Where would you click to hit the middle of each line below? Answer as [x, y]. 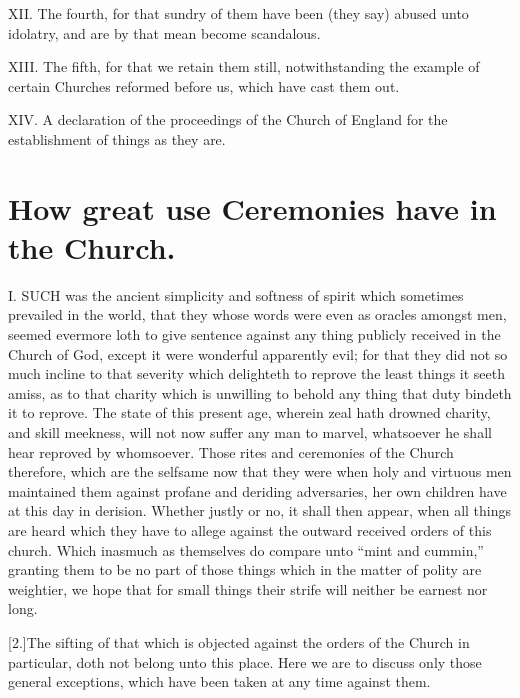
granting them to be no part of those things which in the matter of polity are [245, 569]
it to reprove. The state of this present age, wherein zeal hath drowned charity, [249, 412]
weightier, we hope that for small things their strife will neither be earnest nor [248, 588]
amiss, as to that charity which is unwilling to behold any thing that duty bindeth [260, 392]
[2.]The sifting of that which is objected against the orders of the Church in [239, 641]
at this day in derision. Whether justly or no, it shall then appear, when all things [260, 510]
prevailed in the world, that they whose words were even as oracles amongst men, [257, 314]
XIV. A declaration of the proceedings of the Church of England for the [228, 119]
